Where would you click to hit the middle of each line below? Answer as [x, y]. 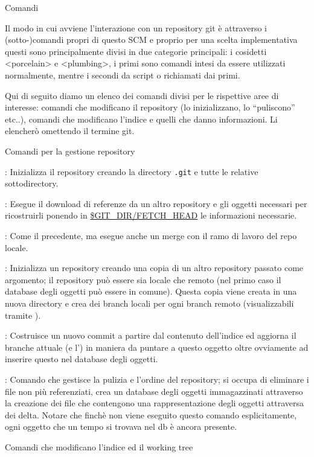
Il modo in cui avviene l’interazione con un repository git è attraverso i [136, 27]
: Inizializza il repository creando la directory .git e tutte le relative [132, 171]
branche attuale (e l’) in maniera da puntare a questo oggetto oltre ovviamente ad [157, 347]
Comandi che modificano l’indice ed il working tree [99, 446]
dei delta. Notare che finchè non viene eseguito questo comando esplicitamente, [151, 414]
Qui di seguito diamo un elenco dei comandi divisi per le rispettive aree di [142, 95]
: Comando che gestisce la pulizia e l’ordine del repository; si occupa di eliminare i [157, 379]
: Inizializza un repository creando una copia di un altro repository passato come [154, 268]
